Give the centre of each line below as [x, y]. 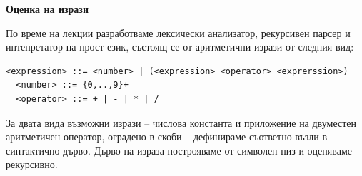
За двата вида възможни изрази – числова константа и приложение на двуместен [181, 122]
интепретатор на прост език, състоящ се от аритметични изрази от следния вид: [180, 47]
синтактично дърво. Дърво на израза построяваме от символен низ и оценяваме [179, 150]
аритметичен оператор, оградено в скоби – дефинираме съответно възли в [167, 136]
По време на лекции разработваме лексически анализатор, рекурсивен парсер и [178, 32]
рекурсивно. [32, 164]
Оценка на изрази [47, 9]
